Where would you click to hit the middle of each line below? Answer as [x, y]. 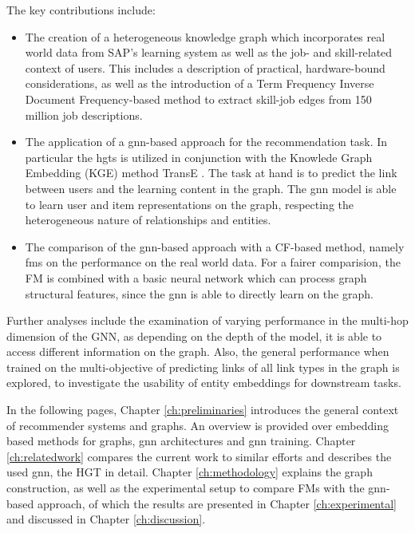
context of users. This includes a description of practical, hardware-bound [205, 67]
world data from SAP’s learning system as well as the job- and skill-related [209, 52]
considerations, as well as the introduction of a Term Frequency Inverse [200, 83]
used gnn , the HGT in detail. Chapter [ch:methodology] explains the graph [190, 472]
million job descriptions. [84, 114]
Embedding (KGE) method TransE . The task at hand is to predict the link [211, 173]
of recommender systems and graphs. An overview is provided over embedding [198, 425]
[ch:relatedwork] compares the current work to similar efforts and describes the [199, 456]
